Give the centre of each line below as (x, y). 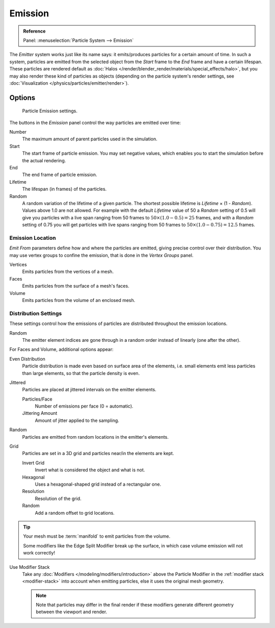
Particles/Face (37, 399)
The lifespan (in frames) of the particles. (64, 189)
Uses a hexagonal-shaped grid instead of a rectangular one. (98, 484)
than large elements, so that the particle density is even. (81, 373)
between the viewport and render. (72, 612)
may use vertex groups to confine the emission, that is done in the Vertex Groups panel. (101, 255)
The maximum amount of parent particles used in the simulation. (90, 139)
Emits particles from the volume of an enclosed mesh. (79, 300)
